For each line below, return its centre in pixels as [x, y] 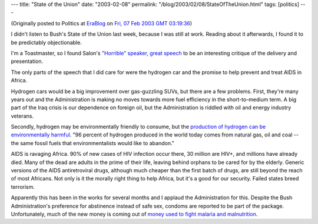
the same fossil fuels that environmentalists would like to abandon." [93, 143]
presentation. [27, 61]
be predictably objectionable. [46, 42]
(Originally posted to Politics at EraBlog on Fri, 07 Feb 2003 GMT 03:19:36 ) [102, 23]
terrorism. [23, 187]
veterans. [22, 116]
